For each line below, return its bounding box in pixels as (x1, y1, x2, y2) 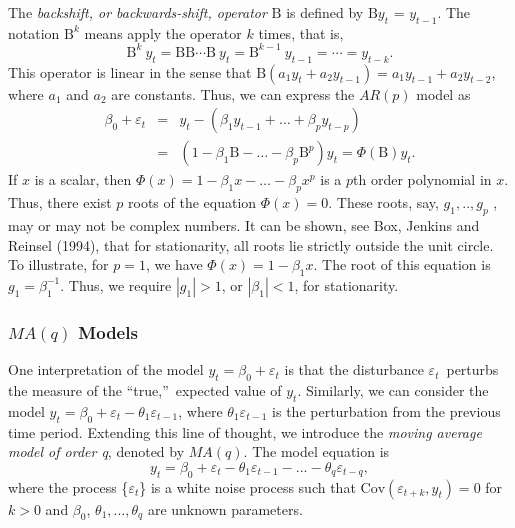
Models (78, 319, 138, 344)
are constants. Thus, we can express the (111, 83, 355, 104)
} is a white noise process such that (139, 476, 356, 497)
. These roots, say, (328, 192, 439, 213)
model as (416, 83, 471, 104)
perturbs (446, 359, 499, 380)
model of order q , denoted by (8, 441, 185, 462)
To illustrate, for (8, 254, 109, 275)
